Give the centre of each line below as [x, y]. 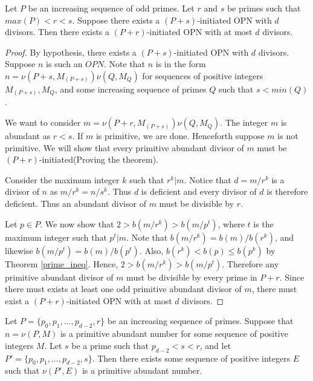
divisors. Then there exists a [57, 32]
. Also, [151, 250]
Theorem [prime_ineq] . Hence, [62, 263]
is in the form [181, 64]
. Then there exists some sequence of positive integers [191, 358]
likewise [19, 250]
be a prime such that [110, 345]
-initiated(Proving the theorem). [98, 159]
